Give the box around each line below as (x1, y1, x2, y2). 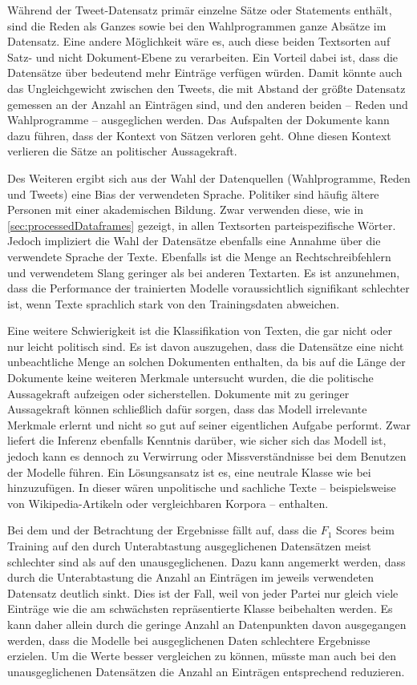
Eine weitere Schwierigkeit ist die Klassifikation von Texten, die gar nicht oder (7, 322, 393, 339)
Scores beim (336, 522, 395, 538)
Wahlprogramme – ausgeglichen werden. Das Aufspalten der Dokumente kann (7, 111, 390, 128)
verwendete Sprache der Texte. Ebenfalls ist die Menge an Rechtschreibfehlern (7, 248, 391, 264)
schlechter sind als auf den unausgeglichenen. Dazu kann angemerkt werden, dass (7, 553, 406, 570)
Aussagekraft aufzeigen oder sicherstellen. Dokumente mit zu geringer (7, 385, 350, 401)
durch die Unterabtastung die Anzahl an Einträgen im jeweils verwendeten (7, 569, 374, 586)
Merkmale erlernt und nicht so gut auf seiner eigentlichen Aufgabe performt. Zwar (7, 416, 411, 433)
